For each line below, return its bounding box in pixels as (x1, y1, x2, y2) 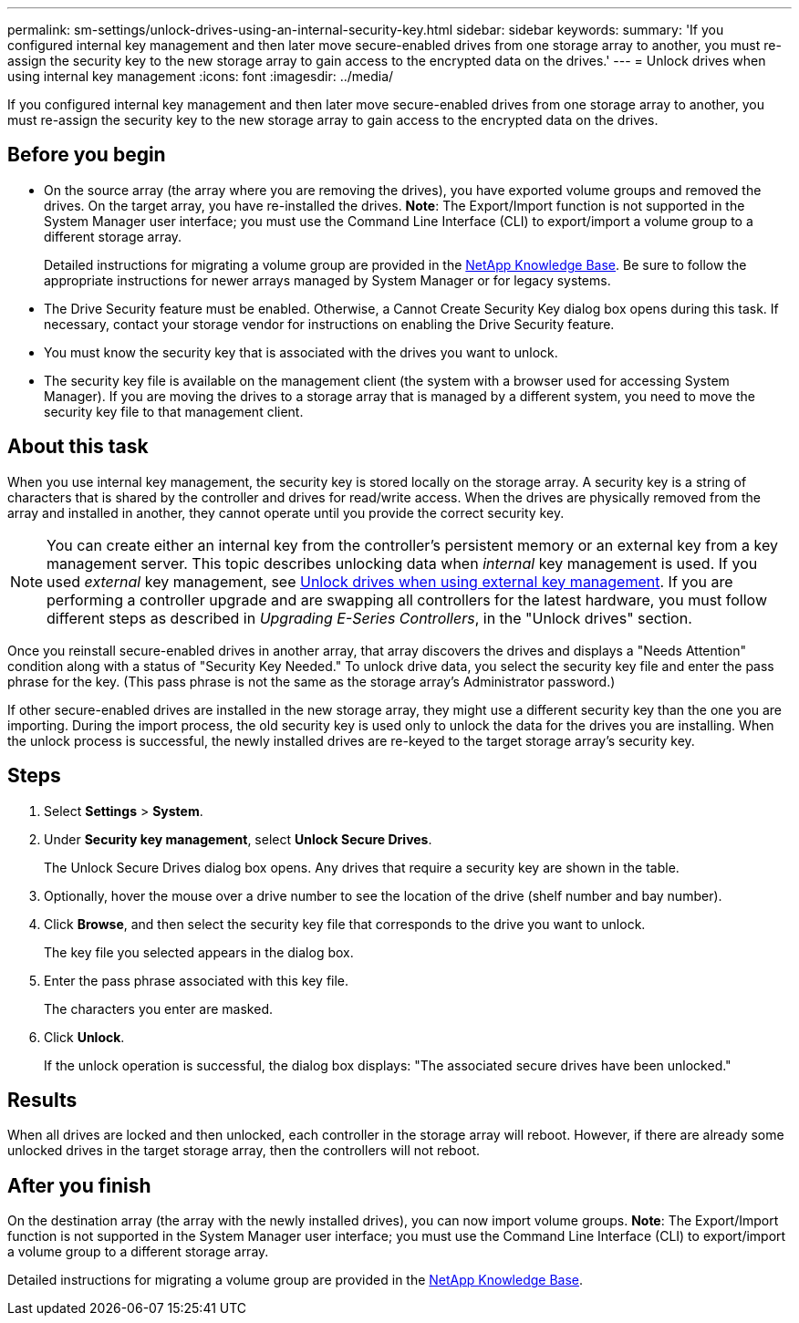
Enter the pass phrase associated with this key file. (44, 972, 349, 988)
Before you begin (7, 143, 166, 167)
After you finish (7, 1173, 151, 1197)
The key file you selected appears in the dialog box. (44, 944, 354, 960)
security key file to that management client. (44, 403, 304, 419)
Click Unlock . (44, 1028, 125, 1045)
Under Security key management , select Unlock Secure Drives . (44, 831, 432, 847)
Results (7, 1088, 78, 1111)
